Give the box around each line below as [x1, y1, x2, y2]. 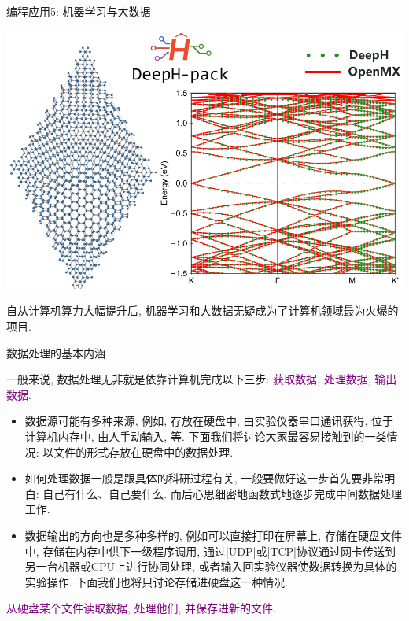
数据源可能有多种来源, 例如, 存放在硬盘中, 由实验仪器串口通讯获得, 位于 [24, 412, 394, 429]
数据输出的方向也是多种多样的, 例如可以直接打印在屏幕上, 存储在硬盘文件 [24, 527, 402, 544]
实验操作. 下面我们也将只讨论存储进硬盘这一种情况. [24, 573, 289, 590]
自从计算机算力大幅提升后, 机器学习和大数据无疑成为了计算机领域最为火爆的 [6, 302, 399, 319]
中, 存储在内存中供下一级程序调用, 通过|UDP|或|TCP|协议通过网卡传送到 [24, 542, 396, 559]
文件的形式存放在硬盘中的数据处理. [53, 443, 234, 460]
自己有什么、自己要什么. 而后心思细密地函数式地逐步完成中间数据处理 [42, 485, 402, 501]
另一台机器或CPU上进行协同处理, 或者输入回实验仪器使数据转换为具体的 [24, 558, 397, 575]
